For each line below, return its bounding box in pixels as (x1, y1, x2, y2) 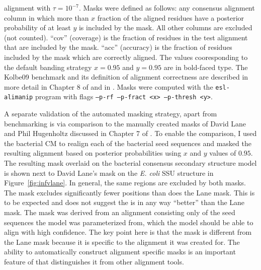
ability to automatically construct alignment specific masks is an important (4, 246, 236, 257)
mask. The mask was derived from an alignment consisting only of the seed (4, 207, 235, 217)
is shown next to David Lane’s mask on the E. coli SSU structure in (4, 167, 214, 178)
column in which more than (4, 12, 89, 23)
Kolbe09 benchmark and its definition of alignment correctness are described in (4, 72, 248, 82)
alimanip (4, 94, 33, 101)
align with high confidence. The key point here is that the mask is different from (4, 227, 252, 237)
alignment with (4, 3, 51, 13)
